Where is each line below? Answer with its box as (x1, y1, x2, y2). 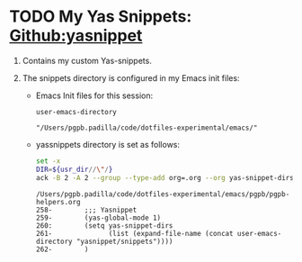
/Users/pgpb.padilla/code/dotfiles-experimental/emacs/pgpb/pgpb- (35, 189, 290, 199)
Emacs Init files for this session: (35, 90, 154, 101)
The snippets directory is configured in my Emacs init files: (22, 72, 240, 83)
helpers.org (35, 197, 81, 206)
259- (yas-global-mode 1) (35, 213, 162, 222)
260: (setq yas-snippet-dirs (35, 221, 173, 230)
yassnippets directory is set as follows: (35, 139, 181, 149)
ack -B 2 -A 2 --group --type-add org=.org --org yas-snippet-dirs (35, 173, 294, 182)
